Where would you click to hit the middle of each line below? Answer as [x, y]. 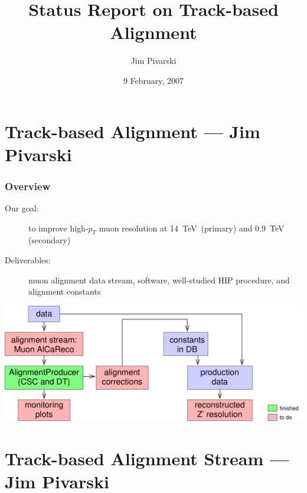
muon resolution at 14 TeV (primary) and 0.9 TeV [192, 228]
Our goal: [22, 208]
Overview [28, 186]
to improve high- [58, 228]
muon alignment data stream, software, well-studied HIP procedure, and [159, 280]
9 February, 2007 [153, 80]
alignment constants [65, 291]
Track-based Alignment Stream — [147, 458]
